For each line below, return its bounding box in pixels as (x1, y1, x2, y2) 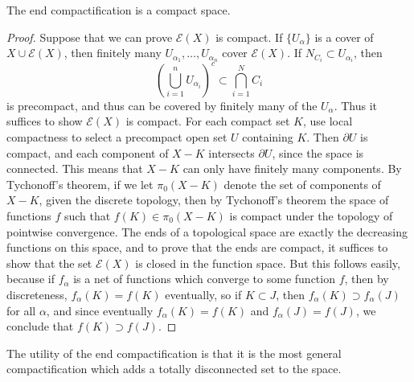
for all (6, 302, 36, 318)
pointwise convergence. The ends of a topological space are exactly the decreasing (6, 223, 408, 240)
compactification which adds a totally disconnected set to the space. (6, 360, 342, 377)
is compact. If (215, 28, 283, 45)
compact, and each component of (6, 144, 169, 161)
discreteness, (6, 285, 68, 302)
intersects (208, 144, 255, 161)
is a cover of (314, 28, 374, 45)
